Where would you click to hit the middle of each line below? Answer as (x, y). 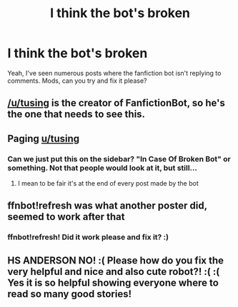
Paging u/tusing (44, 138)
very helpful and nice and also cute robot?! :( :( (114, 272)
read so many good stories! (70, 294)
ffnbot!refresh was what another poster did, (107, 206)
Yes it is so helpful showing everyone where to (113, 282)
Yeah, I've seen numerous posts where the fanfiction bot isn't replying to (114, 73)
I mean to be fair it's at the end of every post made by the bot (108, 183)
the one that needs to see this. (76, 115)
